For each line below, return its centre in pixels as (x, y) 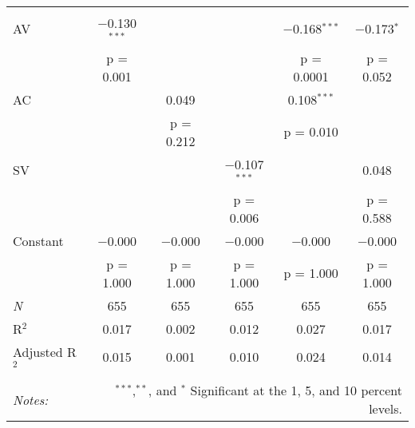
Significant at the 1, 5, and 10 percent (296, 390)
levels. (385, 409)
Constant (38, 240)
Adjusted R (45, 351)
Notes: (31, 399)
